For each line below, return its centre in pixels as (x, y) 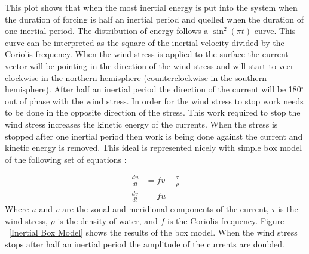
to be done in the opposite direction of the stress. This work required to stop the (153, 112)
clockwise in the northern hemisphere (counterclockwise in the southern (136, 77)
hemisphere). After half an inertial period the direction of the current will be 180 (153, 89)
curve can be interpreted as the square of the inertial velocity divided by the (145, 42)
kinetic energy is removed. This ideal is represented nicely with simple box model (154, 148)
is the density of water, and (108, 220)
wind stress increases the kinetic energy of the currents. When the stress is (141, 124)
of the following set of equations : (66, 159)
